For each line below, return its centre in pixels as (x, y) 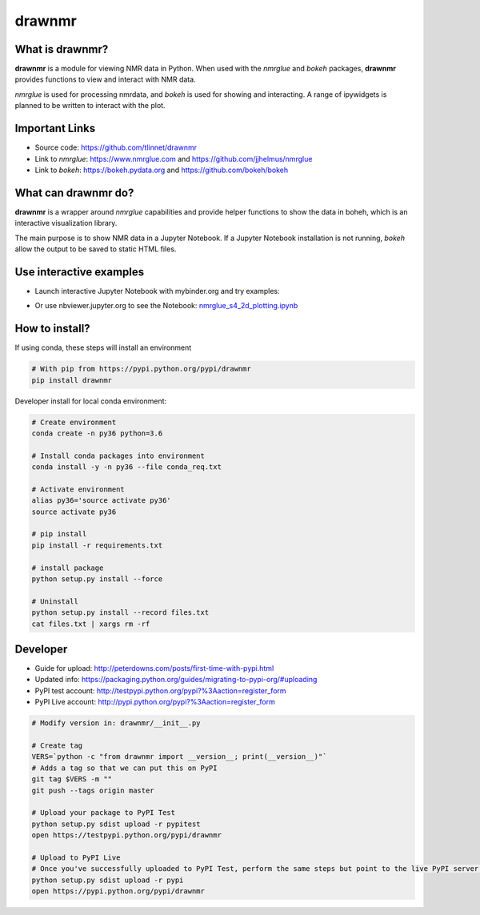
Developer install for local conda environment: (91, 401)
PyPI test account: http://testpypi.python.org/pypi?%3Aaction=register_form (161, 690)
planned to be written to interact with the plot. (90, 106)
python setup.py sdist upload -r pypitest (116, 824)
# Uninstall (55, 601)
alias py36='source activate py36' (101, 501)
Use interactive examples (80, 272)
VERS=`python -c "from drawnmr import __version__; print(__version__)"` (179, 757)
